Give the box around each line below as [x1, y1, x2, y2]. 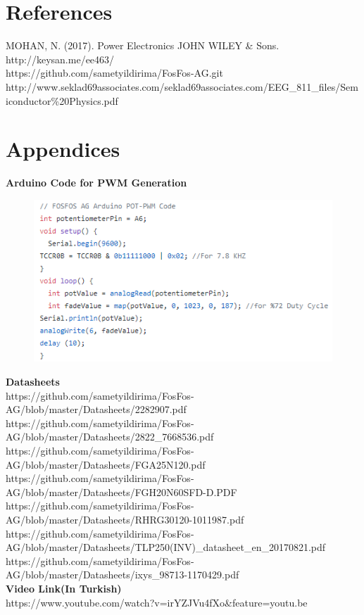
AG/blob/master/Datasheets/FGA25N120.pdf [6, 457, 206, 471]
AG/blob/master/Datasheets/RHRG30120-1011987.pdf [6, 512, 244, 526]
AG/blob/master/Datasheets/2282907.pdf [6, 402, 187, 417]
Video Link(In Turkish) [6, 581, 122, 595]
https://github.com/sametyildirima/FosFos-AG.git [6, 65, 223, 80]
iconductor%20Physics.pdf [6, 93, 118, 108]
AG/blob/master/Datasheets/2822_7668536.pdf [6, 429, 214, 444]
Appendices [6, 134, 120, 163]
